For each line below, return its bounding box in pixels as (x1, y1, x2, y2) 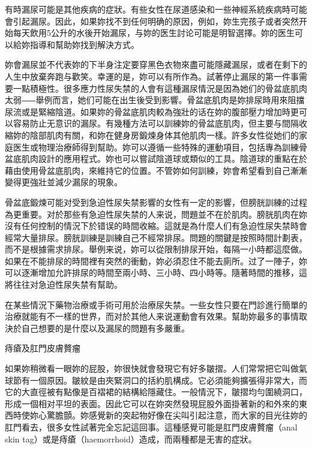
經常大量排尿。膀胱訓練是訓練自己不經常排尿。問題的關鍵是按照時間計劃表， (5, 231, 307, 243)
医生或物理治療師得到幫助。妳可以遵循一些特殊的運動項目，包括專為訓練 (13, 140, 299, 153)
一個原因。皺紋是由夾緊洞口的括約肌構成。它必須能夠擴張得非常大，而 (29, 373, 307, 386)
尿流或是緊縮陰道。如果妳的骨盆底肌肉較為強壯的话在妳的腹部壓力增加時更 (5, 105, 299, 117)
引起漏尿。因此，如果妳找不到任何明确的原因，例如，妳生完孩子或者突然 (13, 14, 299, 27)
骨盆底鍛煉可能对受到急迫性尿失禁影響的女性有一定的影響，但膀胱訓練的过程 (5, 195, 307, 208)
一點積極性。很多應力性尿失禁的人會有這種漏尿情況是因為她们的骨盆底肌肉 (13, 82, 307, 94)
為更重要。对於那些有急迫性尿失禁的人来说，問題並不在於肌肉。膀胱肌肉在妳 (5, 207, 307, 220)
